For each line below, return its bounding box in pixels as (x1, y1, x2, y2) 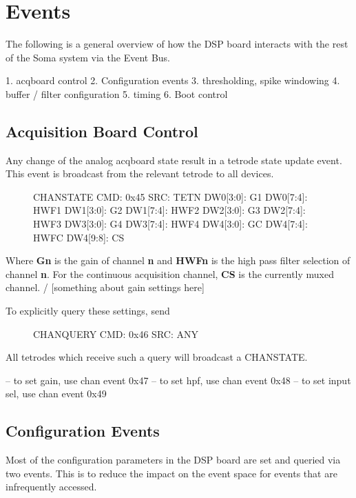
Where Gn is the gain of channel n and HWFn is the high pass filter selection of (6, 253, 350, 268)
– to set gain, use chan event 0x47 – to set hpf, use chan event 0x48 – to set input (6, 372, 351, 387)
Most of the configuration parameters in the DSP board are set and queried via (6, 452, 341, 467)
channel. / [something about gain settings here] (6, 280, 205, 295)
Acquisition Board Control (6, 120, 198, 141)
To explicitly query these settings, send (6, 303, 170, 318)
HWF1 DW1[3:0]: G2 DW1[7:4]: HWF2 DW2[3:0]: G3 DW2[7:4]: (33, 203, 306, 217)
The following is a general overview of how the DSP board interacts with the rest (6, 37, 348, 51)
